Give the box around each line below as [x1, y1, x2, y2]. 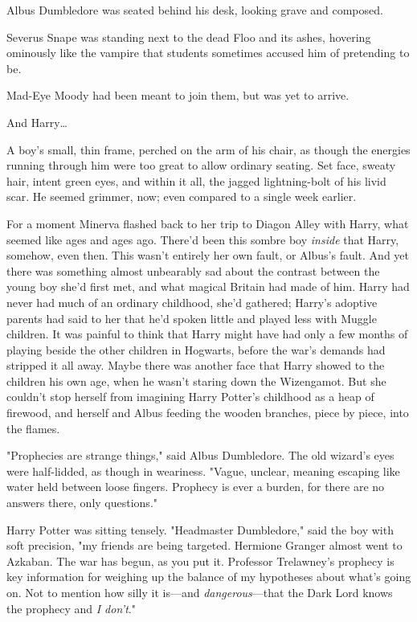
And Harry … [6, 113, 67, 130]
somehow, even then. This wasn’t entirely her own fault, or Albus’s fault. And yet [6, 247, 410, 264]
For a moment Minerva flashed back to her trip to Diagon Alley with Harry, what [6, 215, 409, 231]
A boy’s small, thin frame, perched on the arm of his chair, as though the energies [6, 141, 411, 158]
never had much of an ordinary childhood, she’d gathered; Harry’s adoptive [6, 293, 378, 310]
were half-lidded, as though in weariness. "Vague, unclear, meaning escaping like [6, 462, 400, 479]
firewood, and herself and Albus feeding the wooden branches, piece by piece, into [6, 404, 409, 421]
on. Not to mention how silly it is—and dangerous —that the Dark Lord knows [6, 584, 393, 600]
